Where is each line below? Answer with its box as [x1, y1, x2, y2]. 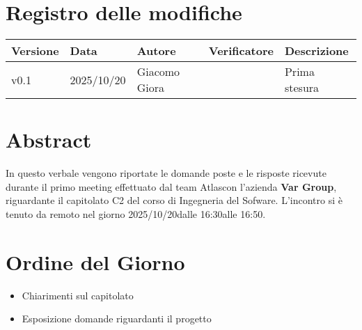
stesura [284, 79, 320, 96]
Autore [136, 42, 176, 59]
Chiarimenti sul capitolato [22, 288, 134, 302]
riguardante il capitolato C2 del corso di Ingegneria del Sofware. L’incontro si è [6, 193, 343, 207]
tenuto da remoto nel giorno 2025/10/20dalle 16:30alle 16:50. [6, 207, 266, 221]
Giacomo [136, 63, 180, 80]
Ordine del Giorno [6, 247, 185, 276]
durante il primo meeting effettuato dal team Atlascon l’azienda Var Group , [6, 179, 337, 194]
